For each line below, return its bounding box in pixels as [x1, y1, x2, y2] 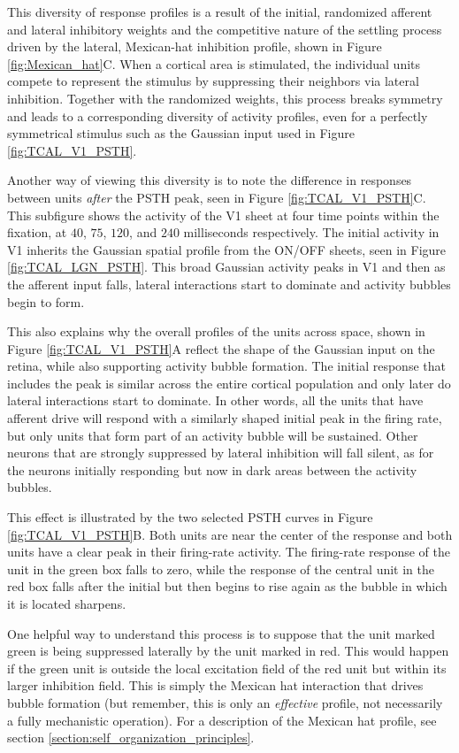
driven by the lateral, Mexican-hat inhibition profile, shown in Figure [7, 37, 382, 56]
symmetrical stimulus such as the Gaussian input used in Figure [7, 124, 355, 142]
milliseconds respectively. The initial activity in [183, 223, 440, 242]
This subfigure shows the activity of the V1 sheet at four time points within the [7, 205, 440, 224]
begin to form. [7, 292, 85, 311]
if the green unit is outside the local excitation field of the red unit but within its [7, 658, 447, 677]
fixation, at [7, 223, 67, 242]
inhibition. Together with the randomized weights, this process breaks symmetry [7, 88, 443, 107]
